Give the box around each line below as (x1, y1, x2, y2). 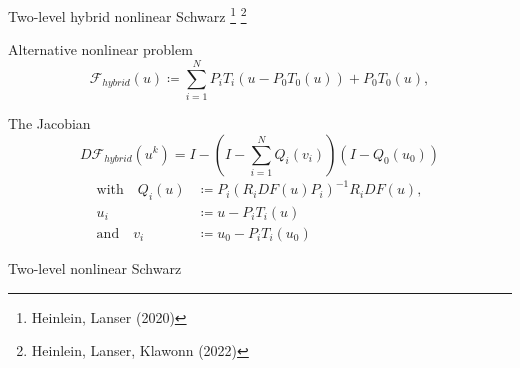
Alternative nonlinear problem (8, 39, 193, 60)
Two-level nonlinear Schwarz (8, 257, 182, 278)
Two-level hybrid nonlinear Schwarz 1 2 (8, 3, 247, 26)
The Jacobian (8, 112, 91, 133)
